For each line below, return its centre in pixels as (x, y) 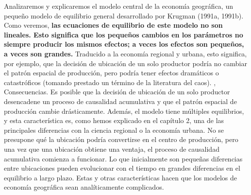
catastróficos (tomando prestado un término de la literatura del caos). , (110, 82)
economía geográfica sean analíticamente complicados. (84, 187)
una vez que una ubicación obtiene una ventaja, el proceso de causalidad (112, 149)
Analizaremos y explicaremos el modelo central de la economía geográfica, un (118, 6)
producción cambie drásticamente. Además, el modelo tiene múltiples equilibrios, (124, 111)
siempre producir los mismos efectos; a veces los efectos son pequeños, (124, 44)
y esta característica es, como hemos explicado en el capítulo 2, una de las (114, 120)
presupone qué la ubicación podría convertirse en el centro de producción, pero (121, 139)
